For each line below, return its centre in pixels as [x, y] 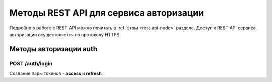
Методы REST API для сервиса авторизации [107, 13]
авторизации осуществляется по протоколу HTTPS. [65, 34]
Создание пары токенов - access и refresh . [56, 74]
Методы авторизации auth [53, 49]
